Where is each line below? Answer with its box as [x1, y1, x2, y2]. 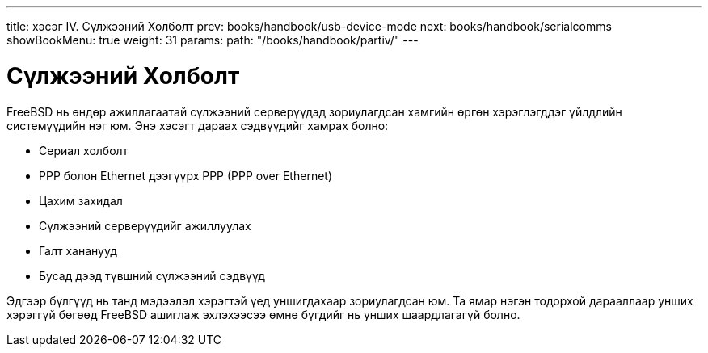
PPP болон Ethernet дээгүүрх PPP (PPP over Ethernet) [39, 168, 333, 183]
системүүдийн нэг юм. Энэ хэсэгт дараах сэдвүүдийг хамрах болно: [6, 118, 389, 132]
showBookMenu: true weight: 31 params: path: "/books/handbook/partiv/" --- [6, 33, 419, 47]
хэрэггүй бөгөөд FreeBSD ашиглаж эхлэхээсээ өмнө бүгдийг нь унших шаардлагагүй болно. [6, 307, 520, 321]
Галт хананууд [39, 243, 117, 258]
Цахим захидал [39, 193, 123, 208]
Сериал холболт [39, 143, 129, 158]
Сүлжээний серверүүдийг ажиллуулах [39, 218, 251, 233]
